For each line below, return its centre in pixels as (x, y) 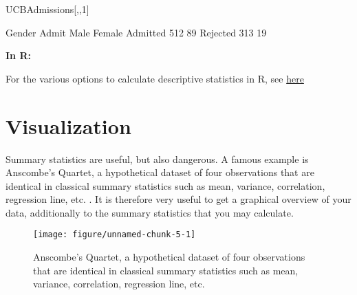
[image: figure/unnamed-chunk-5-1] (115, 235)
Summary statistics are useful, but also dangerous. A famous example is (157, 159)
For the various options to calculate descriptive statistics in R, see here (155, 78)
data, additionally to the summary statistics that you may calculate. (150, 212)
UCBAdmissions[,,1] (47, 9)
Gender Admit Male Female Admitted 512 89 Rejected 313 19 (136, 32)
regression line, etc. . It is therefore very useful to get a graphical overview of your (178, 199)
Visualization (68, 125)
